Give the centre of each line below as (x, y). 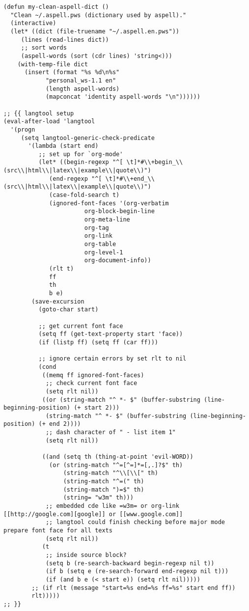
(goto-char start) (69, 310)
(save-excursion (58, 301)
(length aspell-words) (83, 89)
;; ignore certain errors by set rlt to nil (112, 359)
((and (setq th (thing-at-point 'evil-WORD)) (118, 457)
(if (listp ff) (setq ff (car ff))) (98, 342)
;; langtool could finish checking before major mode (135, 522)
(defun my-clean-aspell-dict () (56, 7)
